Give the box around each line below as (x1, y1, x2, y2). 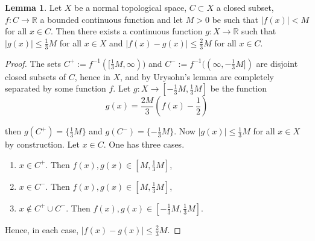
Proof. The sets (5, 57, 62, 69)
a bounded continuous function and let (40, 13, 183, 25)
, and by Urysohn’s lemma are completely (120, 70, 275, 83)
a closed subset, (216, 1, 274, 13)
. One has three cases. (103, 138, 185, 151)
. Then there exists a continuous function (51, 25, 203, 37)
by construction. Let (5, 138, 80, 151)
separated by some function (5, 82, 106, 95)
